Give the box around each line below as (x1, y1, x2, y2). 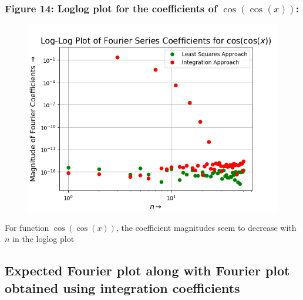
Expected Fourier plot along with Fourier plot (5, 261, 290, 279)
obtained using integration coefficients (5, 278, 240, 296)
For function (5, 221, 49, 233)
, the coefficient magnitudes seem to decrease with (116, 221, 297, 233)
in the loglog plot (12, 233, 75, 245)
